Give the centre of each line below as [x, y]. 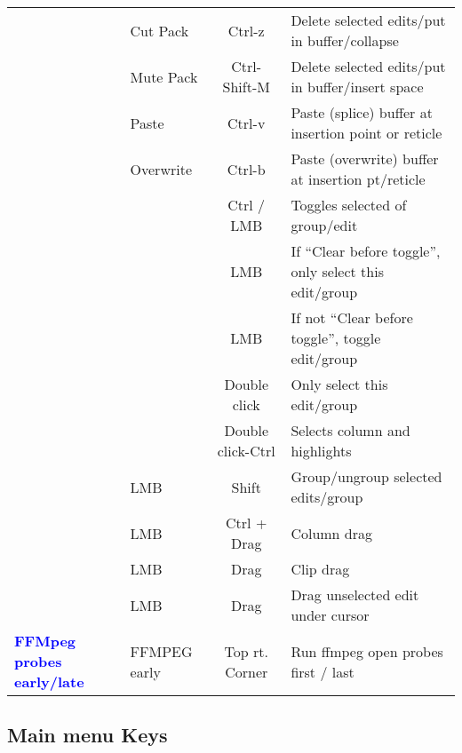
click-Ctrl [246, 451]
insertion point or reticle [366, 133]
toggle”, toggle [336, 338]
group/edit [324, 225]
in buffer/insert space [357, 87]
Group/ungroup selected [366, 476]
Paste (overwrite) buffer [365, 159]
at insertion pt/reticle [358, 179]
